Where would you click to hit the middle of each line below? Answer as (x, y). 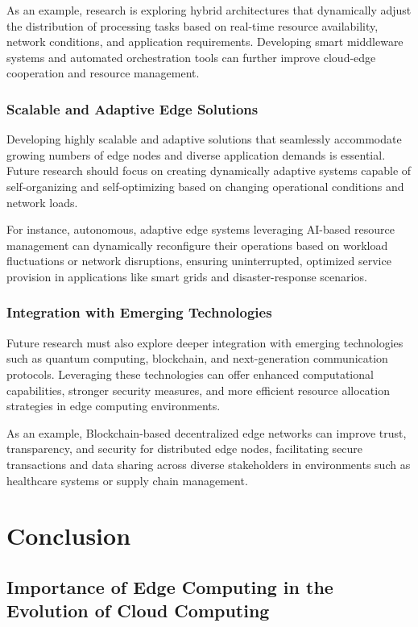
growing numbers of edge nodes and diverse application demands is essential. (196, 154)
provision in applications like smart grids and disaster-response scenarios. (187, 276)
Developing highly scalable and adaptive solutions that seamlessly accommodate (204, 139)
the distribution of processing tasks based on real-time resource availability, (192, 25)
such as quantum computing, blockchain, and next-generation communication (197, 358)
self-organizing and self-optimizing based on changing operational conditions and (205, 186)
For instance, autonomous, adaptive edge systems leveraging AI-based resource (201, 229)
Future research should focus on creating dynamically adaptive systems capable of (209, 170)
